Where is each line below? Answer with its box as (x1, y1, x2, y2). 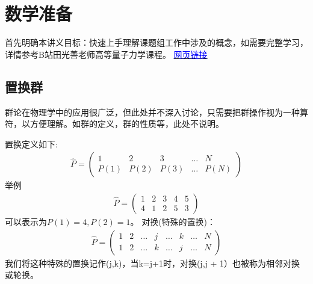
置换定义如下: (5, 137, 58, 150)
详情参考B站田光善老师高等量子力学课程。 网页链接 (5, 48, 208, 60)
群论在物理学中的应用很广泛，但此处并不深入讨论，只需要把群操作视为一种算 (5, 105, 308, 118)
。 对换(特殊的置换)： (130, 215, 216, 227)
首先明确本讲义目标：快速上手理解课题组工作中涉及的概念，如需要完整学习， (5, 36, 308, 49)
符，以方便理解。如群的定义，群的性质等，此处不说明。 (5, 117, 224, 130)
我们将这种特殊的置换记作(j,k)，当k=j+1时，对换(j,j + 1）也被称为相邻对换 (5, 256, 300, 269)
